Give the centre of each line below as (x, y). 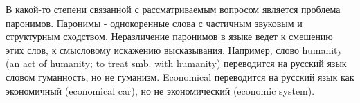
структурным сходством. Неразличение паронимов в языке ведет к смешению (169, 36)
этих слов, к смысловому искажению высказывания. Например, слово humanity (174, 49)
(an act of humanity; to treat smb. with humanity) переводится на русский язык (176, 63)
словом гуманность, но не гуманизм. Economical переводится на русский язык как (180, 76)
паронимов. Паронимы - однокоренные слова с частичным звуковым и (154, 22)
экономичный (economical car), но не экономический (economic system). (160, 90)
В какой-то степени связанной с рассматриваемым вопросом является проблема (173, 9)
